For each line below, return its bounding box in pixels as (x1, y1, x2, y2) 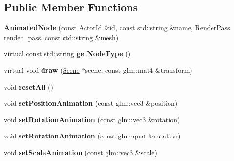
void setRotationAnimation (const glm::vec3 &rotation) (4, 114, 180, 124)
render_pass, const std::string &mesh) (4, 32, 119, 42)
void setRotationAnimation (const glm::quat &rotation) (4, 131, 181, 141)
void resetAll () (4, 81, 54, 92)
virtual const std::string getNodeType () (4, 48, 131, 59)
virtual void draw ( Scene (4, 65, 80, 75)
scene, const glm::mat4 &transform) (85, 65, 192, 75)
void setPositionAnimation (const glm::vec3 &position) (4, 98, 178, 108)
